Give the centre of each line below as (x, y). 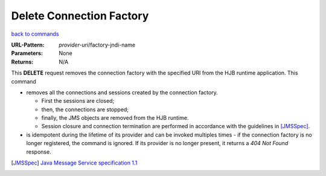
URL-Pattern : (28, 45)
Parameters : (27, 53)
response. (39, 152)
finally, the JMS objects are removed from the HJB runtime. (115, 118)
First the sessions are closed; (78, 101)
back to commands (35, 34)
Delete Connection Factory (80, 16)
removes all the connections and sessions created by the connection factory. (122, 92)
